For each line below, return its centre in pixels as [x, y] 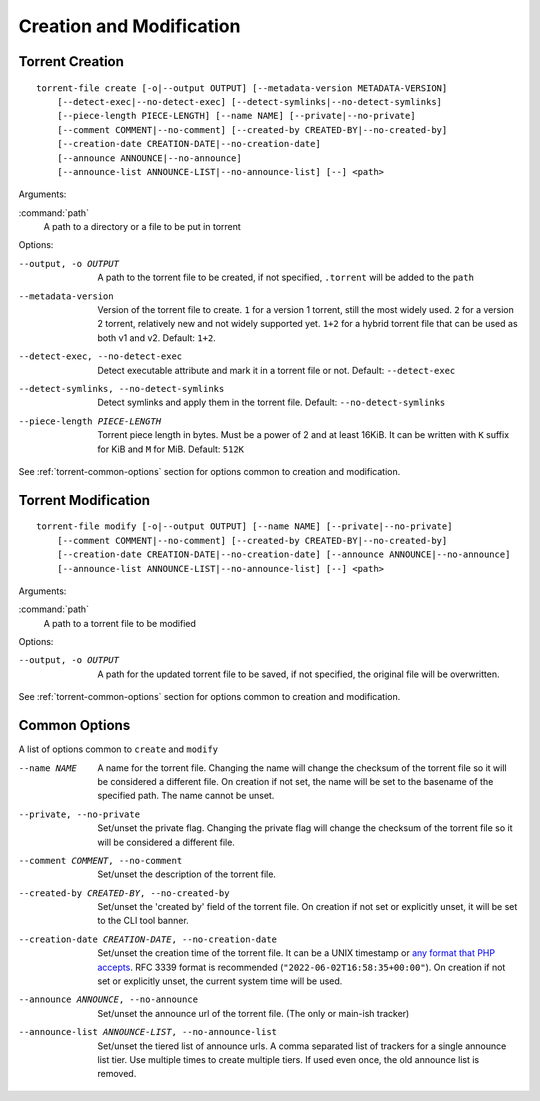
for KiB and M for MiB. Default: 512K [171, 449]
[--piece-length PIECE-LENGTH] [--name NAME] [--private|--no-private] [236, 116]
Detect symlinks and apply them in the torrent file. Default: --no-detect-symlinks [271, 402]
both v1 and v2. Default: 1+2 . [157, 337]
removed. [117, 1074]
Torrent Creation [71, 61]
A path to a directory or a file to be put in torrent [142, 227]
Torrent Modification [84, 500]
